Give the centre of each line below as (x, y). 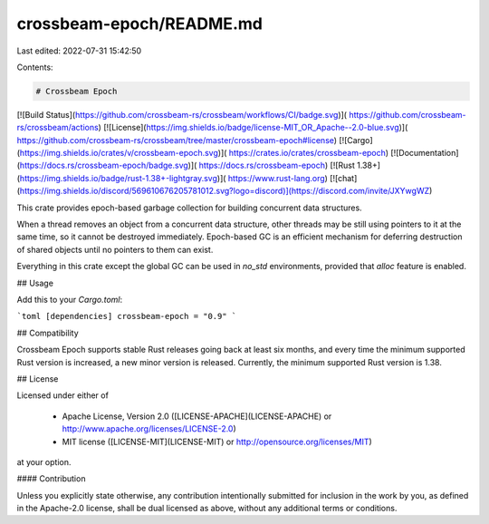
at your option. (44, 461)
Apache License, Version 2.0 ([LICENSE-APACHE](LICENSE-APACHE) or (197, 416)
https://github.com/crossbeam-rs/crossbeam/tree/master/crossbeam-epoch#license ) (177, 140)
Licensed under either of (62, 395)
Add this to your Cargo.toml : (70, 299)
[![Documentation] (425, 153)
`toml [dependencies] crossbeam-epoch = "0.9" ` (127, 316)
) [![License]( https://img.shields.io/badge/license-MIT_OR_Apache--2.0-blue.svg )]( (253, 128)
